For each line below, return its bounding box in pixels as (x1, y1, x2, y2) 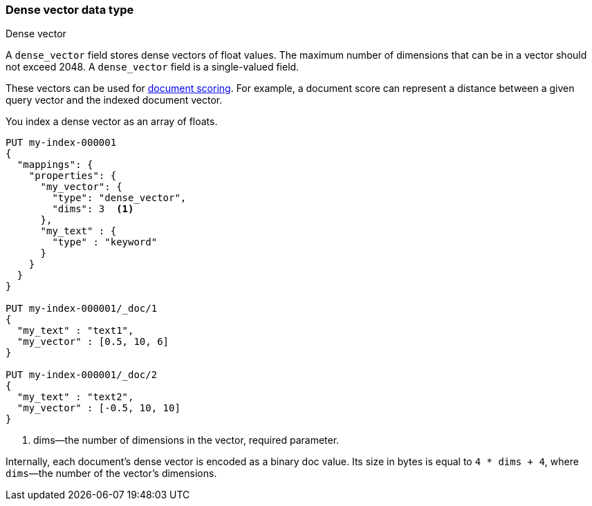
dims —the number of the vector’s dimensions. (6, 467, 217, 480)
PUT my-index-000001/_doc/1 (6, 303, 158, 315)
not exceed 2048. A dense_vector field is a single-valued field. (6, 61, 299, 73)
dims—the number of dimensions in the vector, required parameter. (33, 434, 340, 447)
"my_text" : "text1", (17, 325, 134, 337)
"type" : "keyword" (52, 236, 158, 248)
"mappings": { (17, 159, 93, 171)
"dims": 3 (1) (52, 203, 134, 215)
